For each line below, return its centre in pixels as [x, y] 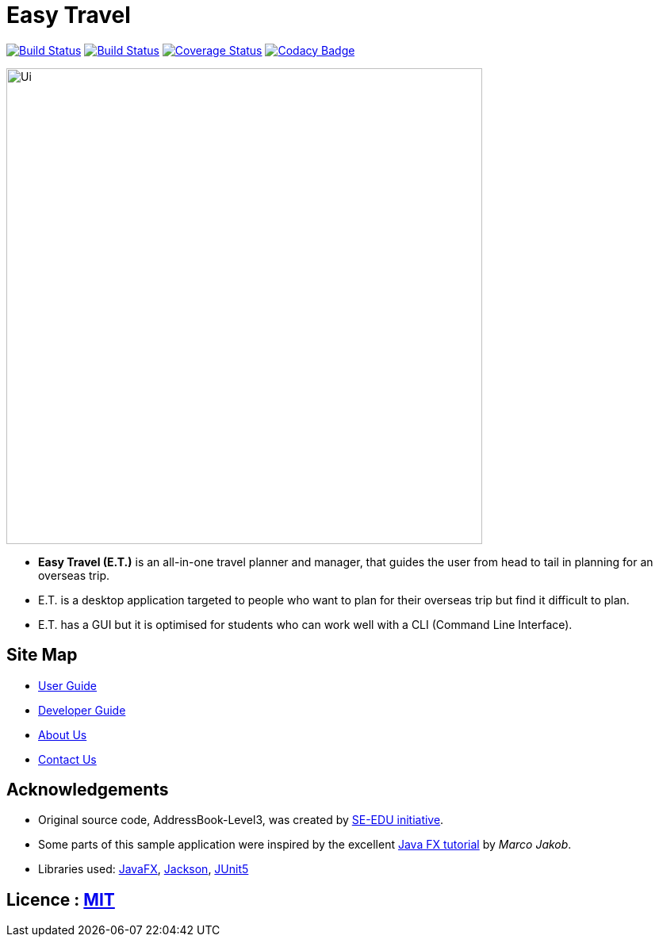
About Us [63, 734]
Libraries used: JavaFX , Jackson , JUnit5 [144, 869]
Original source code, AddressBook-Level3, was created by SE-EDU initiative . [241, 820]
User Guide [68, 685]
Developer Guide [82, 710]
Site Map [42, 655]
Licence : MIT [61, 899]
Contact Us [67, 759]
